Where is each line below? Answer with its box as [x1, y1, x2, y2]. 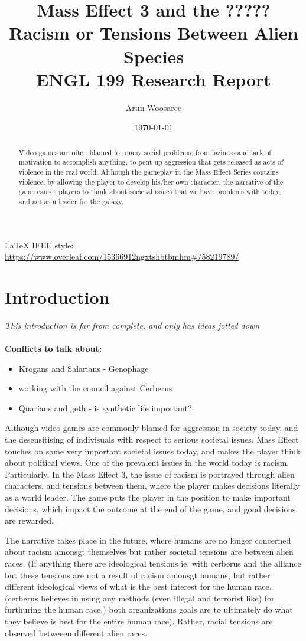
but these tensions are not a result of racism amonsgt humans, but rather [5, 568, 271, 581]
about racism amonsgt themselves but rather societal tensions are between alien [5, 545, 294, 558]
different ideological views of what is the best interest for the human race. [5, 580, 272, 593]
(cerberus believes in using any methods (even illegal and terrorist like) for [5, 591, 275, 604]
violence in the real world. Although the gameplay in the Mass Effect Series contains [18, 166, 279, 176]
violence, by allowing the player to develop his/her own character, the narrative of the [18, 176, 284, 187]
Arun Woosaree [125, 101, 182, 113]
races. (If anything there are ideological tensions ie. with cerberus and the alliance [5, 557, 301, 570]
